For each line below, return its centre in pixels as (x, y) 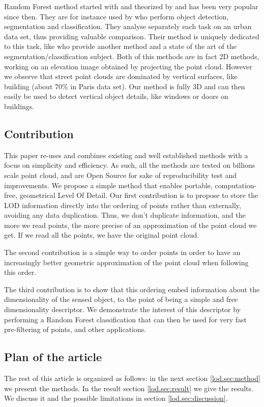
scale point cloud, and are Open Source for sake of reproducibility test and (121, 175)
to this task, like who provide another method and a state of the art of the (120, 46)
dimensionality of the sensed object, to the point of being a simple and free (121, 299)
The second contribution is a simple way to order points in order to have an (122, 252)
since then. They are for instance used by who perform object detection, (116, 16)
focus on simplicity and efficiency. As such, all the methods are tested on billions (130, 165)
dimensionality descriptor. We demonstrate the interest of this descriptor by (123, 309)
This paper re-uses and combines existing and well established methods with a (126, 155)
